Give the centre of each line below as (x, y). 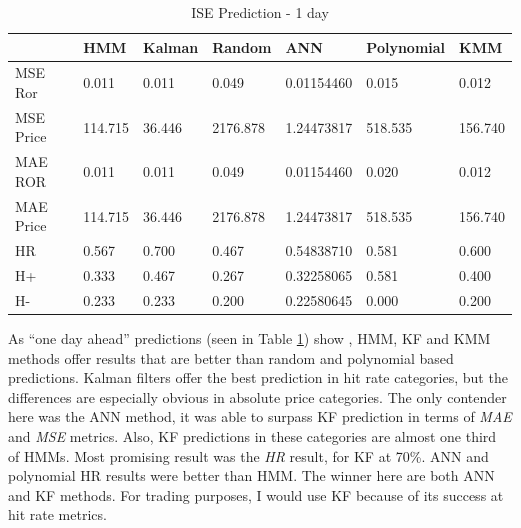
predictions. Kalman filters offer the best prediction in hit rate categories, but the (258, 377)
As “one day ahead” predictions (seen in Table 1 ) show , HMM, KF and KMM (249, 337)
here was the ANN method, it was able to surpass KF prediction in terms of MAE (260, 416)
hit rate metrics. (57, 514)
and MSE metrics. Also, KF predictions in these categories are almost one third (252, 435)
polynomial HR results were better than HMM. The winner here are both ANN (251, 475)
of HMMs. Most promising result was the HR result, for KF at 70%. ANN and (248, 455)
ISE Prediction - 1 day (260, 12)
